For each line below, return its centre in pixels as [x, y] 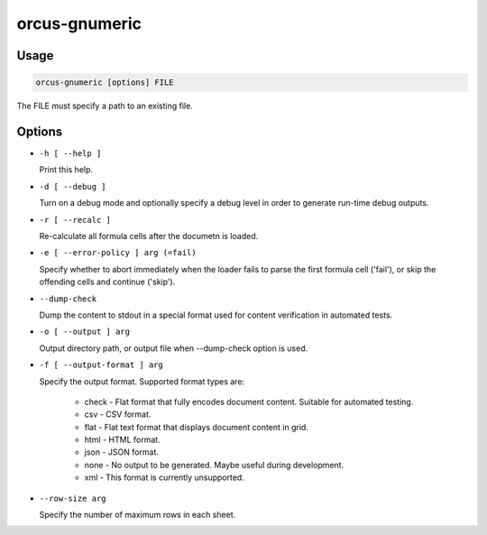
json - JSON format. [122, 452]
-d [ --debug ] [73, 186]
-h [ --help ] [70, 154]
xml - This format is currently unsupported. [165, 477]
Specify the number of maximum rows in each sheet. [138, 515]
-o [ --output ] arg [85, 332]
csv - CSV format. [118, 414]
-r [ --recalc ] [75, 220]
